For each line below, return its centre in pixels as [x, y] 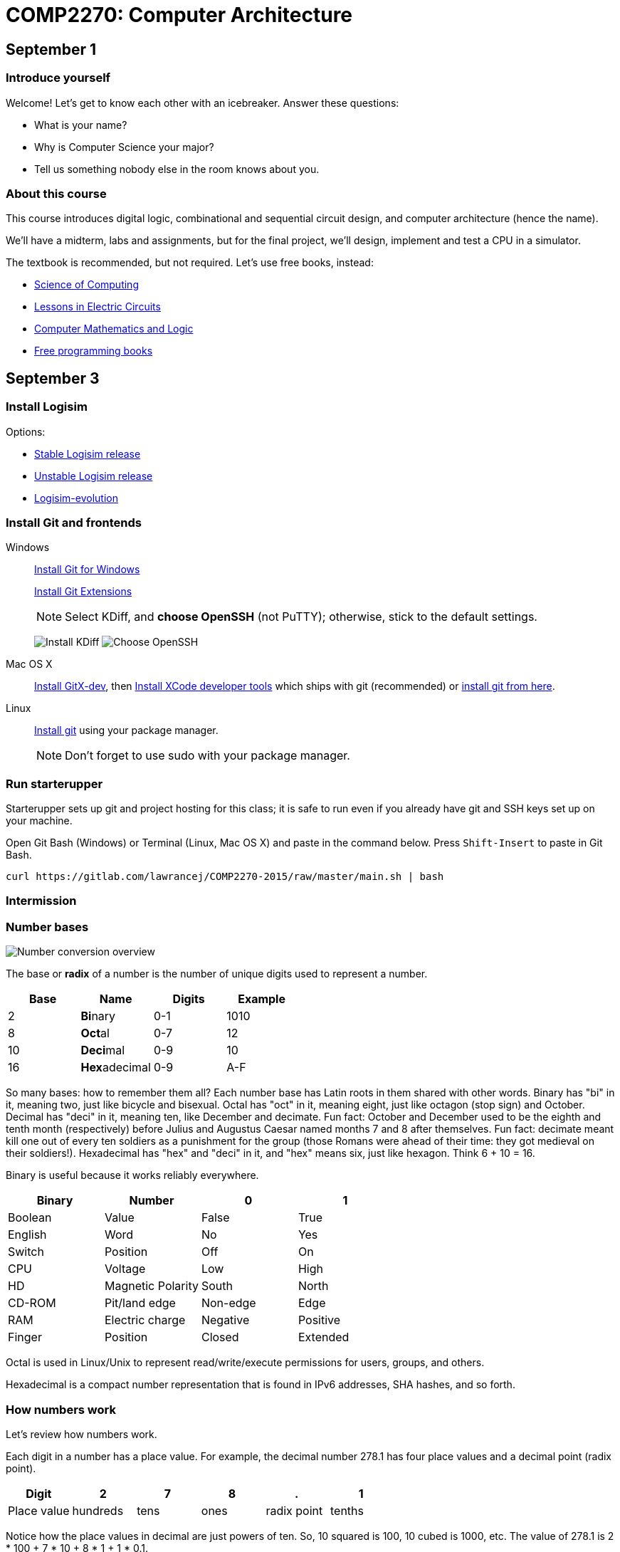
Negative [225, 1320]
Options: [26, 431]
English [27, 1235]
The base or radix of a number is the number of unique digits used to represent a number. [217, 974]
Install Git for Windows [87, 570]
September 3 [53, 378]
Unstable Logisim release [94, 476]
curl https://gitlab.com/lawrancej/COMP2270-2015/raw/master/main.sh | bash [225, 877]
